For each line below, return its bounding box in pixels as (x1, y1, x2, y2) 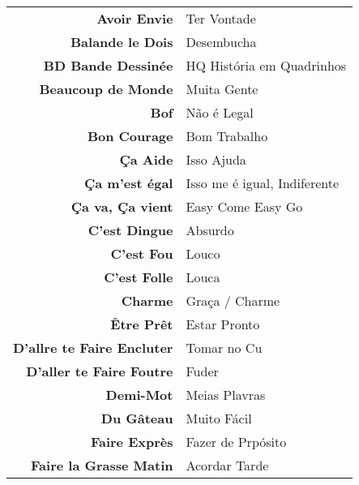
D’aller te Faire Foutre (26, 362, 173, 380)
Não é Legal (186, 103, 254, 122)
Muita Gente (186, 79, 259, 98)
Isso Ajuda (186, 150, 246, 169)
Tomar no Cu (186, 338, 263, 357)
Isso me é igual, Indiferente (186, 174, 340, 192)
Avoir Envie (96, 9, 173, 28)
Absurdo (186, 221, 234, 239)
